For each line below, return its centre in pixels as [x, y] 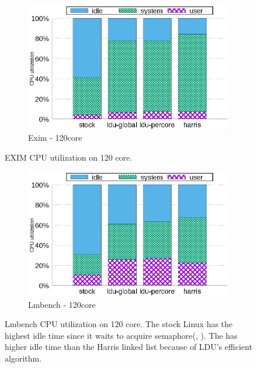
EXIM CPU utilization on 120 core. [69, 157]
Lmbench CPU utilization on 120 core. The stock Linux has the [119, 324]
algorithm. [23, 358]
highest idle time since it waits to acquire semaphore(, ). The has [121, 335]
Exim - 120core [55, 138]
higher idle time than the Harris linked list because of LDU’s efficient [128, 347]
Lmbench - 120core [62, 304]
